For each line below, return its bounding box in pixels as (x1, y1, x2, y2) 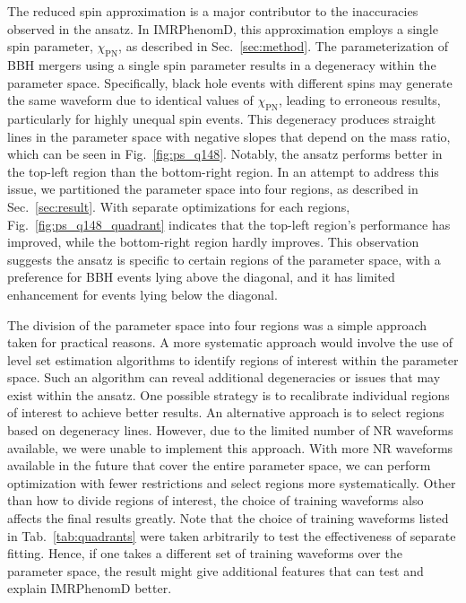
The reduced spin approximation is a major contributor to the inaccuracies (7, 2, 419, 20)
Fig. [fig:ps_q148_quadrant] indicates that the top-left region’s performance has (7, 214, 451, 233)
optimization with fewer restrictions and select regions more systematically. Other (7, 473, 456, 492)
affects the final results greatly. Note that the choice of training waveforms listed (7, 509, 449, 528)
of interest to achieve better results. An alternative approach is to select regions (7, 403, 444, 422)
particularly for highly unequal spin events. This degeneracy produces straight (7, 109, 436, 127)
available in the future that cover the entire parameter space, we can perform (7, 456, 431, 475)
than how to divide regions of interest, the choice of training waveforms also (7, 491, 424, 510)
